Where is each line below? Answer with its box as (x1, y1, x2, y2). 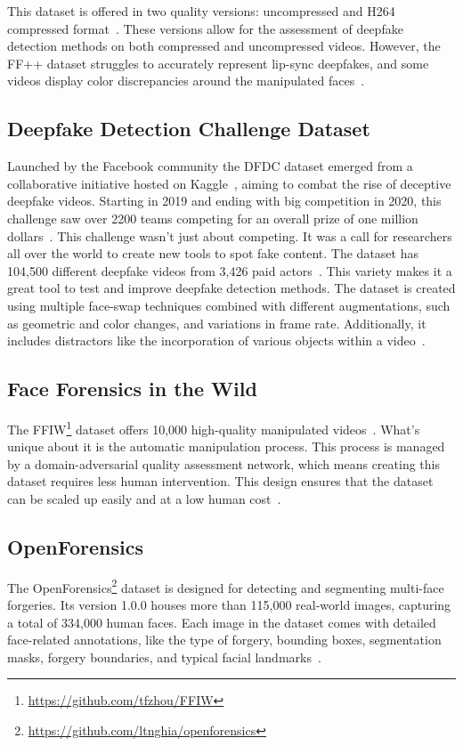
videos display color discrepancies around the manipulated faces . (7, 71, 365, 90)
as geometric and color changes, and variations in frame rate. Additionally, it (7, 313, 426, 332)
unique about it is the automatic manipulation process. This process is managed (7, 437, 445, 456)
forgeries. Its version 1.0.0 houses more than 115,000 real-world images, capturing (7, 595, 451, 613)
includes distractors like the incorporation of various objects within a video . (7, 331, 426, 350)
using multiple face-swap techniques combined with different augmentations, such (7, 296, 451, 314)
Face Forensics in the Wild (7, 375, 257, 402)
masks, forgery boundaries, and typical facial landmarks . (7, 647, 321, 666)
